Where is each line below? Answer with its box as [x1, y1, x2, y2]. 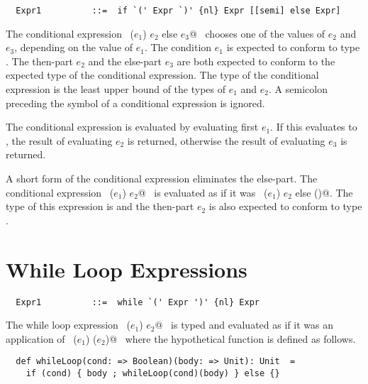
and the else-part [88, 53, 162, 68]
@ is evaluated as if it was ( [138, 185, 268, 199]
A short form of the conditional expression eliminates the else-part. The [6, 171, 318, 185]
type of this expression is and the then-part [6, 199, 194, 214]
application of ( [6, 331, 77, 346]
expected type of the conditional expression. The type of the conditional [6, 67, 319, 82]
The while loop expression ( [6, 317, 130, 332]
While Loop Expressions [6, 254, 247, 283]
